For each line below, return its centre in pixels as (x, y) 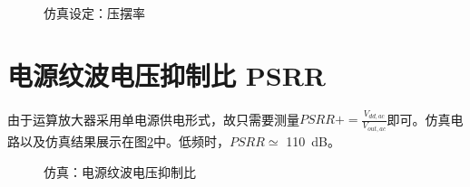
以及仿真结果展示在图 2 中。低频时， (124, 140)
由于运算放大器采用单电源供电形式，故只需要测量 (153, 119)
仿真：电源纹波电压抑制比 (120, 171)
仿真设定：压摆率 (94, 13)
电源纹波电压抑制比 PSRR (166, 75)
